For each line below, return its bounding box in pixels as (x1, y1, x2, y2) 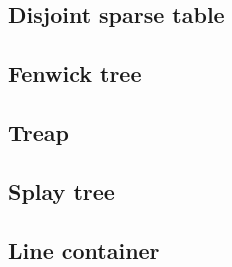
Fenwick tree (8, 58, 142, 89)
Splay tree (8, 175, 115, 206)
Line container (8, 234, 160, 265)
